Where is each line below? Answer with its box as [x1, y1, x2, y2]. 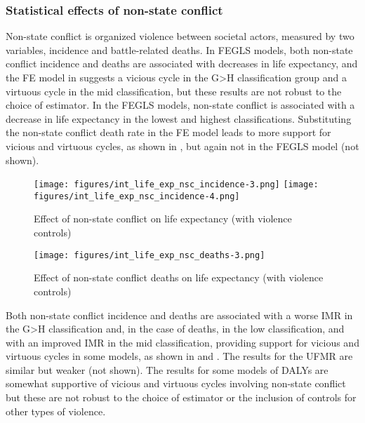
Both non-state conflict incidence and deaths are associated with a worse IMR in [6, 307, 353, 322]
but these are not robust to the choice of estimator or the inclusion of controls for [6, 390, 357, 405]
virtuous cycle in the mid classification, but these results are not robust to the [6, 83, 342, 98]
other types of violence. [6, 403, 106, 418]
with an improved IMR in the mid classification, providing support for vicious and [6, 335, 359, 349]
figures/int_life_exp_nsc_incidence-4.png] [34, 191, 240, 201]
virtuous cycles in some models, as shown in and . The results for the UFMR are [6, 349, 353, 363]
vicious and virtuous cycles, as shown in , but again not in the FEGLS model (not [6, 138, 359, 153]
